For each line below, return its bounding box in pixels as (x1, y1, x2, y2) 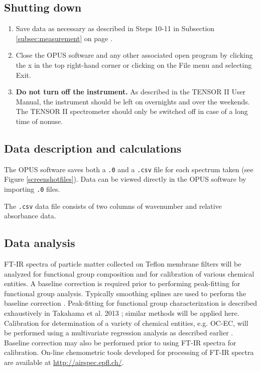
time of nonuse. (16, 115, 63, 126)
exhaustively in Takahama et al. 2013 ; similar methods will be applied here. (4, 308, 239, 318)
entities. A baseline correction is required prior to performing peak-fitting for (4, 278, 240, 289)
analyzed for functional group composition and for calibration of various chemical (4, 268, 254, 279)
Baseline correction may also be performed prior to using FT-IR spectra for (4, 337, 236, 347)
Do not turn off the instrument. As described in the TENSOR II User (16, 86, 246, 97)
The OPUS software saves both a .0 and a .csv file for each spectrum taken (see (4, 164, 253, 174)
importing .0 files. (4, 184, 60, 194)
